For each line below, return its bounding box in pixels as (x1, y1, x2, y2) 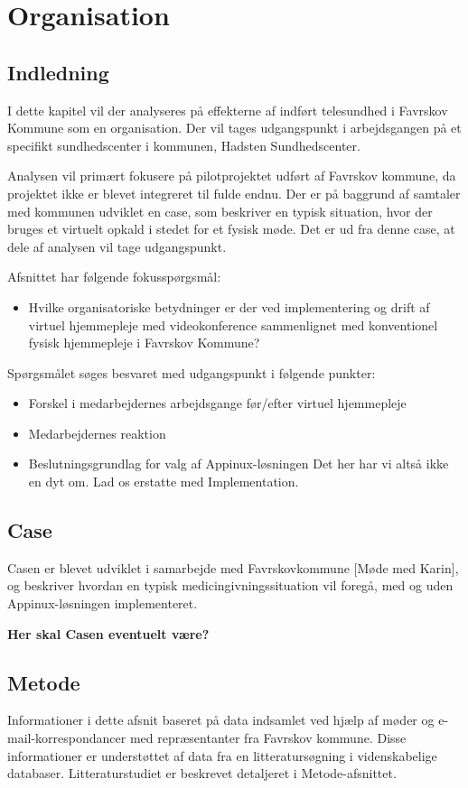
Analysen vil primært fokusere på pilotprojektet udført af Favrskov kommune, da (7, 166, 456, 185)
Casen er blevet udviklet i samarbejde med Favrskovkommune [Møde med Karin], (7, 558, 459, 577)
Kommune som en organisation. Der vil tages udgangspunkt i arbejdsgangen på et (7, 118, 462, 137)
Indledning (7, 58, 109, 86)
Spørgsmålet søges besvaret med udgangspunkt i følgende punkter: (7, 363, 376, 382)
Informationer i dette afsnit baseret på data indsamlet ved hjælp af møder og (7, 710, 435, 729)
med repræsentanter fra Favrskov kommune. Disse (129, 728, 407, 747)
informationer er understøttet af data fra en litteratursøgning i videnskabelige (7, 746, 437, 765)
